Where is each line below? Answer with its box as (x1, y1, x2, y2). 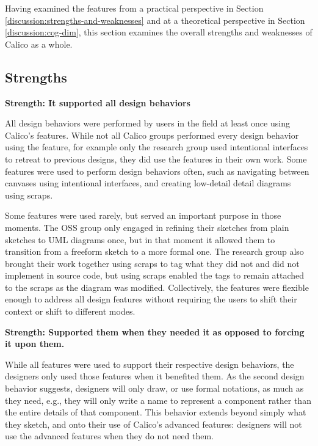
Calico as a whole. (5, 37, 73, 50)
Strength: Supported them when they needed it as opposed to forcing (5, 325, 305, 338)
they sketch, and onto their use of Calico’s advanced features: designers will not (5, 417, 302, 430)
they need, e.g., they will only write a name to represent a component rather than (5, 393, 311, 406)
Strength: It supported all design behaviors (5, 96, 190, 109)
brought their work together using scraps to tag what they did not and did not (5, 257, 300, 269)
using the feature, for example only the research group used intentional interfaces (5, 141, 308, 153)
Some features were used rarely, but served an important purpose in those (5, 209, 281, 222)
